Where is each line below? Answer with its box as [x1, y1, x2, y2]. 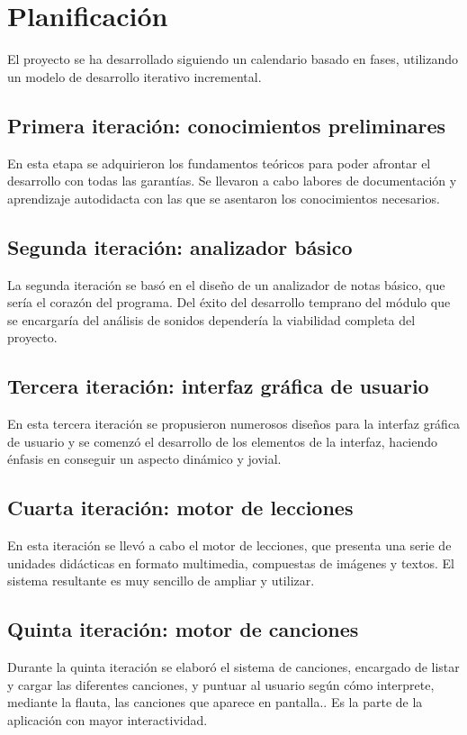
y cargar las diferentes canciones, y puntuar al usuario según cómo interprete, [7, 675, 435, 694]
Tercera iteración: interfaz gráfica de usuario [7, 372, 429, 400]
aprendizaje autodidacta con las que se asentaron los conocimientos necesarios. [7, 188, 440, 207]
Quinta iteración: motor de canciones [7, 615, 359, 643]
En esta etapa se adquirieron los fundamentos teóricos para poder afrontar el [7, 153, 431, 172]
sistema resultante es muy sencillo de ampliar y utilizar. [7, 571, 315, 590]
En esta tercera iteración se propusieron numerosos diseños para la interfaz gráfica [7, 414, 461, 433]
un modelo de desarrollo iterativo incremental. [7, 67, 262, 86]
